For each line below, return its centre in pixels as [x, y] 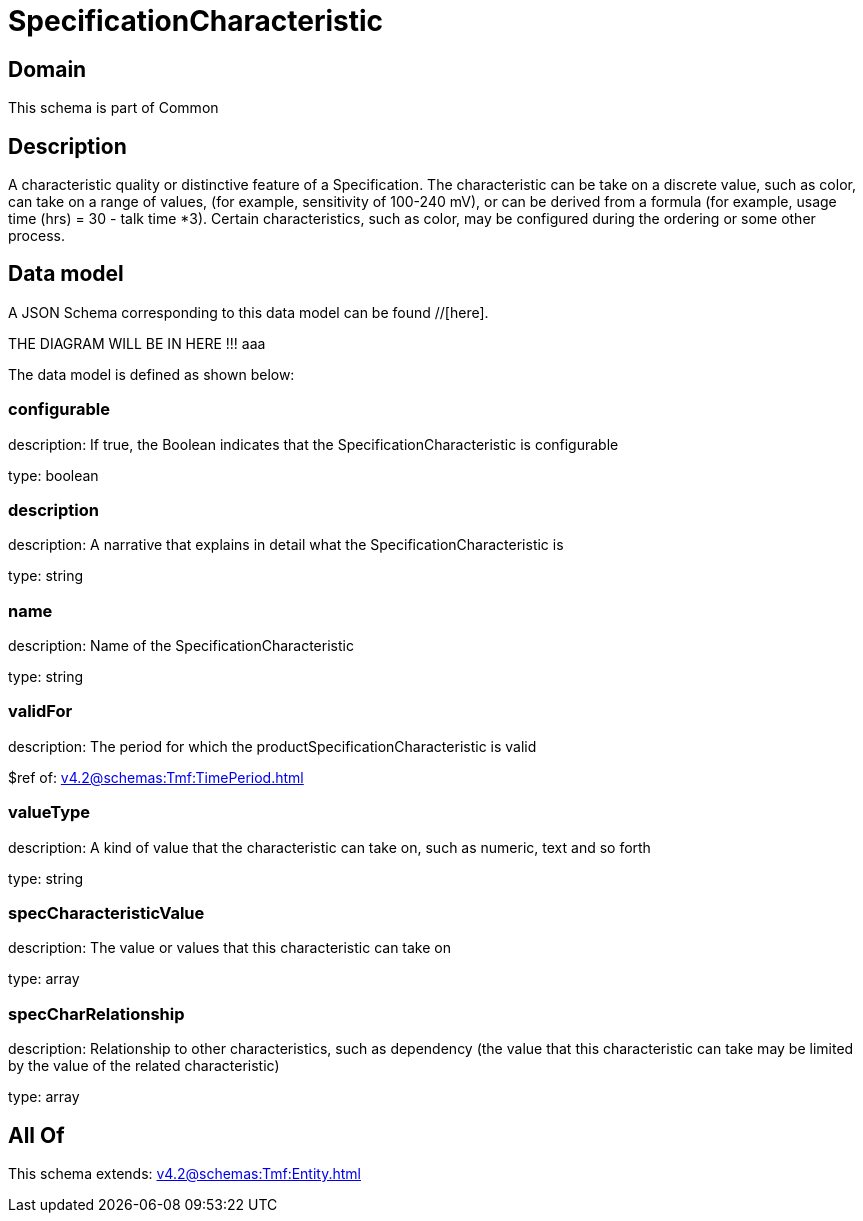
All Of [36, 1135]
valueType [49, 812]
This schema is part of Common [113, 108]
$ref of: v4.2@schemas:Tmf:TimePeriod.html [156, 777]
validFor [40, 711]
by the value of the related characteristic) [144, 1066]
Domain [47, 69]
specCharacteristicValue [106, 912]
